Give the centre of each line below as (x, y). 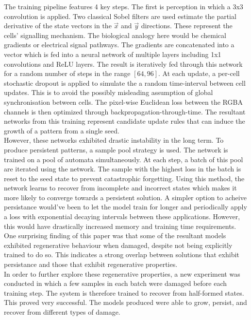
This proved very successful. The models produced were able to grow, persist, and (125, 302)
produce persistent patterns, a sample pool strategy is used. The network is (116, 149)
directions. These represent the (187, 26)
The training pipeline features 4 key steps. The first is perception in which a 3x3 (124, 6)
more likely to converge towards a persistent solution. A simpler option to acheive (125, 197)
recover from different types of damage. (62, 312)
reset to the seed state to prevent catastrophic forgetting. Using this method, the (124, 178)
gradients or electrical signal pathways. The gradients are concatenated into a (119, 45)
